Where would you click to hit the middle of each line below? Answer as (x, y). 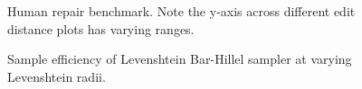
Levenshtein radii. (57, 76)
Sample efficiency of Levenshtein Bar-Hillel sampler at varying (180, 59)
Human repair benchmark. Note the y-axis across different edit (181, 11)
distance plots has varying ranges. (101, 28)
